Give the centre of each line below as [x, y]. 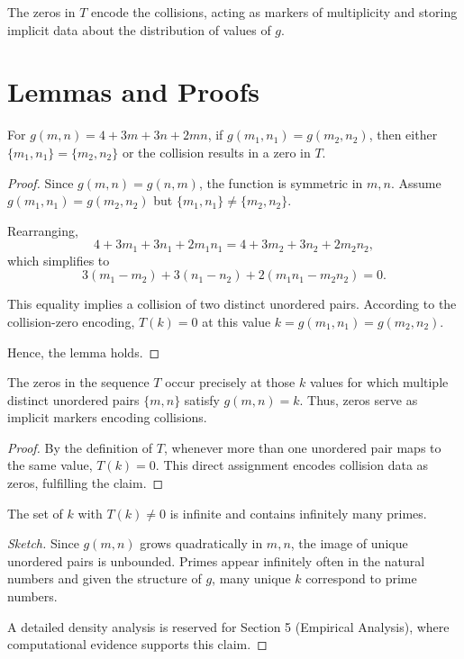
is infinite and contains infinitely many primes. [298, 513]
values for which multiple [379, 382]
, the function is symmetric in [281, 182]
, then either [403, 135]
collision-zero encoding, [71, 321]
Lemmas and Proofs [133, 91]
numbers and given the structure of [105, 578]
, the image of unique [349, 543]
